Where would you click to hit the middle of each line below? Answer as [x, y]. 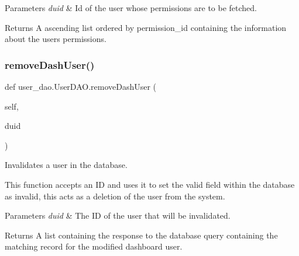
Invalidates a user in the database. [66, 165]
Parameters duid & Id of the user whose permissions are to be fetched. [131, 8]
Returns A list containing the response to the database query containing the [141, 235]
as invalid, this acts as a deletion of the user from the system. [115, 196]
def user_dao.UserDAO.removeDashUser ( [81, 86]
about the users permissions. [56, 39]
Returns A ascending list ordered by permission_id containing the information [146, 27]
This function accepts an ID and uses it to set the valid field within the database [150, 184]
